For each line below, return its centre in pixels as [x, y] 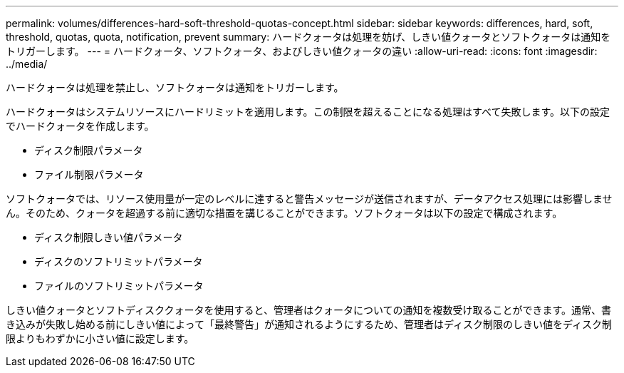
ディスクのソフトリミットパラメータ [119, 261]
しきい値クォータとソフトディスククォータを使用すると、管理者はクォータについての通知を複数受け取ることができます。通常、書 [309, 310]
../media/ [27, 64]
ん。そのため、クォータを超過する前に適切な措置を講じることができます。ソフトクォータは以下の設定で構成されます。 [284, 213]
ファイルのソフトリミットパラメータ [119, 286]
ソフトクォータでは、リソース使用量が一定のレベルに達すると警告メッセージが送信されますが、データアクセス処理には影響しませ [309, 199]
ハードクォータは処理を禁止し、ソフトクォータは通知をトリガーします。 [175, 87]
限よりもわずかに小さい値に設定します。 [100, 338]
